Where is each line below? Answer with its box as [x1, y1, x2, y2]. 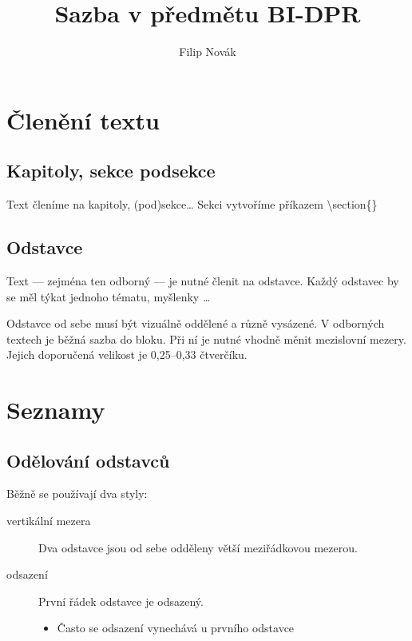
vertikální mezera [6, 512, 91, 529]
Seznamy [6, 393, 105, 426]
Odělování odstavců [6, 448, 170, 472]
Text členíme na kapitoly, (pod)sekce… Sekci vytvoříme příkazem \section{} [6, 196, 378, 213]
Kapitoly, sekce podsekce [6, 158, 216, 183]
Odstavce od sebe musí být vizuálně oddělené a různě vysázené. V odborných [6, 315, 385, 332]
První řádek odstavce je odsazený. [38, 592, 204, 609]
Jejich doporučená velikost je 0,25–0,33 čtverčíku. [6, 346, 248, 363]
